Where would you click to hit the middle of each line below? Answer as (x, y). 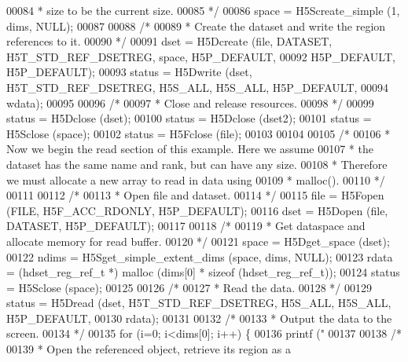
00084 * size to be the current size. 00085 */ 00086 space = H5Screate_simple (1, (203, 10)
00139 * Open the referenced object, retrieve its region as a (149, 349)
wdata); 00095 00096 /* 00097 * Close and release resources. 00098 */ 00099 (190, 102)
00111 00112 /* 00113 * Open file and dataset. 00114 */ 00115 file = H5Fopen (195, 195)
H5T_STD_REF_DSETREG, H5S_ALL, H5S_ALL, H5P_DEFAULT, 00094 (198, 87)
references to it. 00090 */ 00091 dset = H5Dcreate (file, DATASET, (169, 41)
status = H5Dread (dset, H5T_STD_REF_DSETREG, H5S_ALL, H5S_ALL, (199, 303)
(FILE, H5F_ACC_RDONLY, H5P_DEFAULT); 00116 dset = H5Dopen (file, (197, 210)
